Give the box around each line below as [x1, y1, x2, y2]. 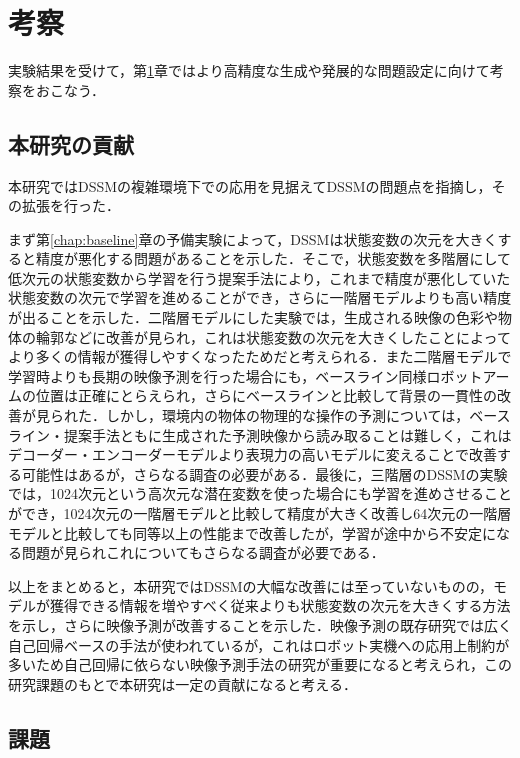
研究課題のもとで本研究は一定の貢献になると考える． [8, 673, 357, 694]
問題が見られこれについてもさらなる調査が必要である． [21, 542, 385, 563]
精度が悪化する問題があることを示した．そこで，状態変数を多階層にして [35, 248, 512, 269]
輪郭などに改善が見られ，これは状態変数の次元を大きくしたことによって [35, 326, 511, 347]
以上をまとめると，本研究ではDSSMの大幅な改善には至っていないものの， [8, 575, 493, 596]
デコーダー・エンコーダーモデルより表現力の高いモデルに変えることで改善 [8, 444, 497, 465]
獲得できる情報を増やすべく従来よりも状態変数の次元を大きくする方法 [49, 595, 511, 616]
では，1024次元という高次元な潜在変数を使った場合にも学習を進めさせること [8, 483, 512, 504]
